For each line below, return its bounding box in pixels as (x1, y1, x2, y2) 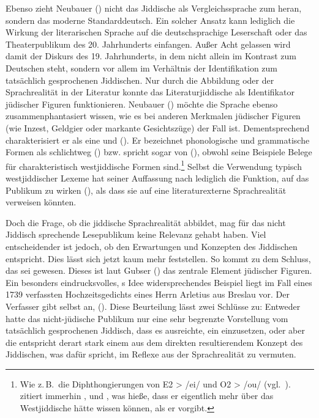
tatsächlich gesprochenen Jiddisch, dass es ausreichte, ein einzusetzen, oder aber (6, 324, 305, 337)
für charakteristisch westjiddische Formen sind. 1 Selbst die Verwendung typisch (6, 158, 302, 172)
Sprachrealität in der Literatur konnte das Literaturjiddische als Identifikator (6, 86, 295, 98)
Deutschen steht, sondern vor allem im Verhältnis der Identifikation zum (6, 61, 277, 74)
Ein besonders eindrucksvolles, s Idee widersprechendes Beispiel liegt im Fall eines (6, 276, 312, 288)
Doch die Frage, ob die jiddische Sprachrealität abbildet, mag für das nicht (6, 216, 286, 229)
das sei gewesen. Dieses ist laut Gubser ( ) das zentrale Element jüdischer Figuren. (6, 264, 312, 277)
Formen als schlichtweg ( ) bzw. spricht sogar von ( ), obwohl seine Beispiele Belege (6, 145, 312, 158)
